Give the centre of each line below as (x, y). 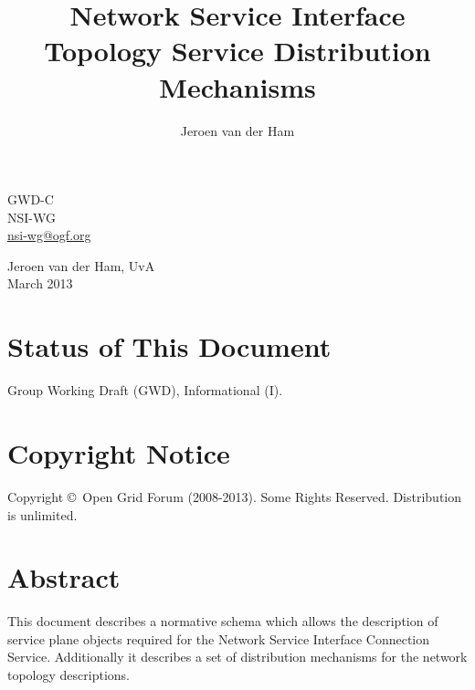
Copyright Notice (119, 452)
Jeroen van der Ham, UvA (81, 265)
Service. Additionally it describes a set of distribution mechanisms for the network (237, 657)
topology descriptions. (69, 674)
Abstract (64, 577)
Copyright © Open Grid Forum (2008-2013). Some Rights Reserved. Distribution (235, 496)
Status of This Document (169, 346)
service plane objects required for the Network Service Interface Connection (219, 638)
